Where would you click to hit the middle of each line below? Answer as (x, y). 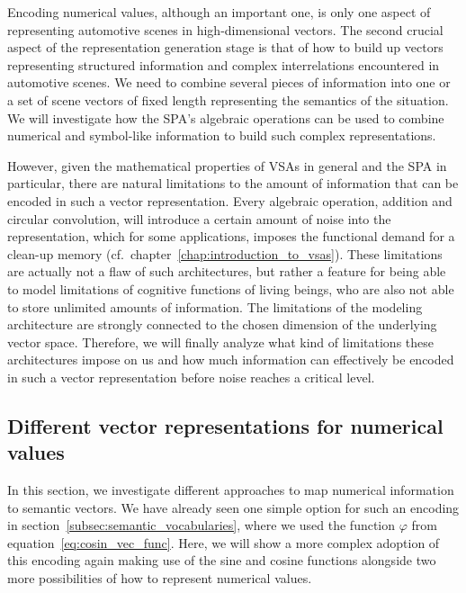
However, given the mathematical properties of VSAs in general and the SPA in (227, 165)
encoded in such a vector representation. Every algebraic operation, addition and (230, 200)
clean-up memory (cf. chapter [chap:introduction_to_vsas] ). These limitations (225, 253)
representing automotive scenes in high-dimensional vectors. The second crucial (225, 29)
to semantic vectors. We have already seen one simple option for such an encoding (233, 507)
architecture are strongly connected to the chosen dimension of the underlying (222, 324)
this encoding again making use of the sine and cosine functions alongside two (222, 560)
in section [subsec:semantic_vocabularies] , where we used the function (202, 525)
